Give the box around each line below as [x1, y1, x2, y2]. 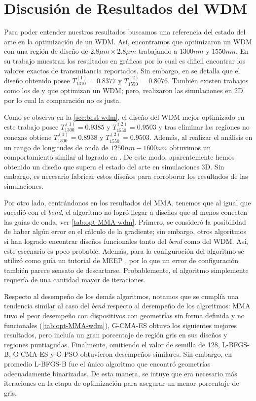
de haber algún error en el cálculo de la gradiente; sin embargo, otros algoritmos [4, 226, 246, 236]
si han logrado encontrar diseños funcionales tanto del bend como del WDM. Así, [4, 235, 248, 246]
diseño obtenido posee [4, 75, 70, 85]
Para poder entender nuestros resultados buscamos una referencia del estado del [4, 27, 246, 37]
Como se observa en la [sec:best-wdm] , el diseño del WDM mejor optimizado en [4, 111, 245, 122]
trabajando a [138, 46, 178, 56]
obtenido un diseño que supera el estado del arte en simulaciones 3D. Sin [4, 161, 224, 171]
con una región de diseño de [4, 46, 88, 56]
